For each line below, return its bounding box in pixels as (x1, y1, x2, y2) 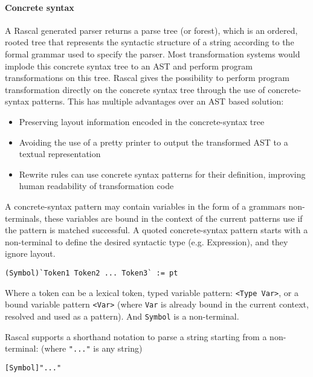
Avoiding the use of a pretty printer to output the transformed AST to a (19, 135, 288, 148)
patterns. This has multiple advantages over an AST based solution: (31, 95, 284, 108)
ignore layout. (5, 247, 56, 260)
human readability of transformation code (19, 179, 174, 192)
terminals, (5, 211, 42, 224)
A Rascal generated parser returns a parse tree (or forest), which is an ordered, (5, 24, 298, 36)
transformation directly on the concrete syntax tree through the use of (5, 83, 265, 95)
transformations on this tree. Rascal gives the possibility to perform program (5, 71, 289, 84)
